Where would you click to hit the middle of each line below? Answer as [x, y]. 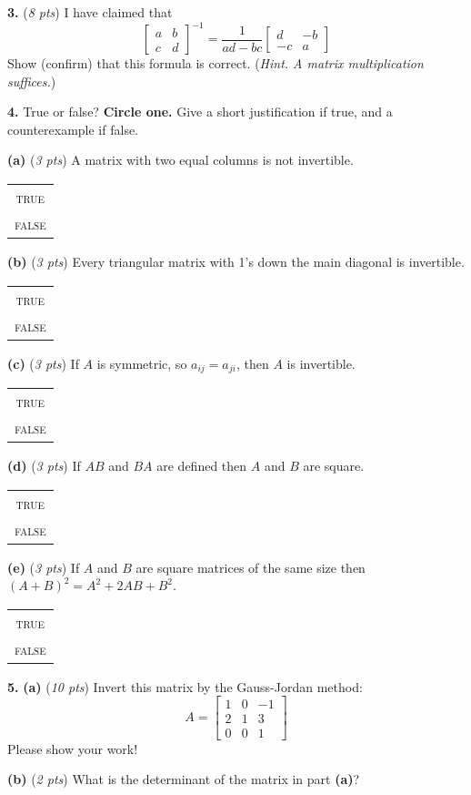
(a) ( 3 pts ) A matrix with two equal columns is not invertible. [180, 160]
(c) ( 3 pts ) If [43, 363]
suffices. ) [32, 81]
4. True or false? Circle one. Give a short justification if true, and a [200, 112]
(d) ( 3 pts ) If [44, 466]
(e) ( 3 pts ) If [44, 567]
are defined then [202, 466]
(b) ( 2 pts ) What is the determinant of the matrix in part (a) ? [184, 779]
